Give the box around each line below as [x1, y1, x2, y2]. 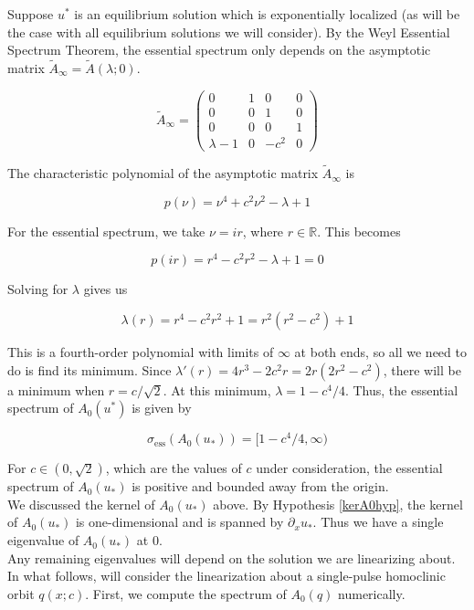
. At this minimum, [163, 380, 271, 399]
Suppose [7, 5, 54, 23]
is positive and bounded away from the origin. [132, 477, 389, 496]
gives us [83, 279, 128, 299]
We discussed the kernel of [7, 494, 155, 513]
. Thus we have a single [312, 512, 444, 531]
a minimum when [7, 380, 105, 399]
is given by [132, 398, 192, 417]
